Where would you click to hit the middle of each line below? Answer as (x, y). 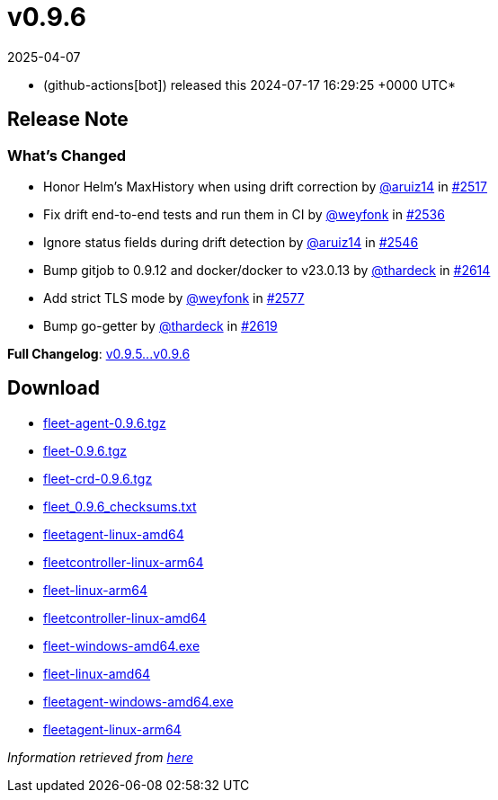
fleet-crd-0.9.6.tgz (98, 478)
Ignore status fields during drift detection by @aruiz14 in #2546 (231, 242)
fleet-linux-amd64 (97, 673)
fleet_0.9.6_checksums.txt (120, 506)
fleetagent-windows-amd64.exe (138, 701)
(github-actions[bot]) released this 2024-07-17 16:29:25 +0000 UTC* (250, 84)
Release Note (68, 120)
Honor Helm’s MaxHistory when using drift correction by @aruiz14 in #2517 (265, 186)
